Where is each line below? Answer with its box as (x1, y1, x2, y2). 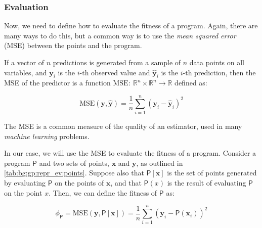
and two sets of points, (39, 157, 109, 168)
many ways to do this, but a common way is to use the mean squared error (4, 30, 236, 40)
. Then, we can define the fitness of (49, 187, 157, 198)
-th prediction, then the (183, 67, 256, 77)
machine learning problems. (4, 130, 90, 141)
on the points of (55, 177, 104, 188)
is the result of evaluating (167, 177, 246, 188)
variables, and (4, 67, 47, 77)
